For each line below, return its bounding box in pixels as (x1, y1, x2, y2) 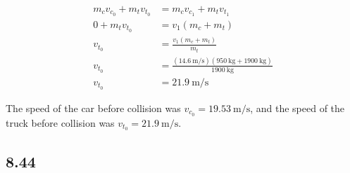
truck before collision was (6, 115, 115, 130)
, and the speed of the (250, 100, 345, 115)
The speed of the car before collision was (6, 100, 181, 115)
